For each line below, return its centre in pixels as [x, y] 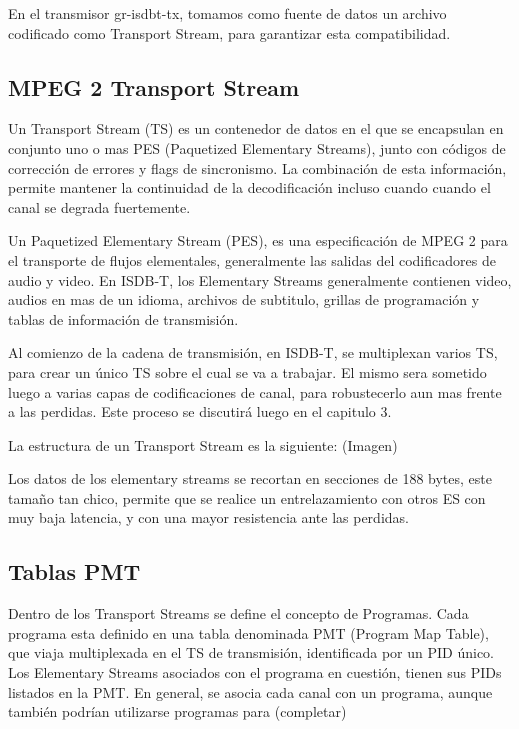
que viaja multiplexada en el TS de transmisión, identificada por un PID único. [251, 652]
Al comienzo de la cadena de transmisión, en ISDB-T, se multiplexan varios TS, [253, 352]
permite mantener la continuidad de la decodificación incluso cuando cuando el [249, 187]
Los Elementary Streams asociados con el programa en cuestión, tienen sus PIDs [255, 672]
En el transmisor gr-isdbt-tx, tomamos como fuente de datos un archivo [227, 13]
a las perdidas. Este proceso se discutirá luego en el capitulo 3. [200, 411]
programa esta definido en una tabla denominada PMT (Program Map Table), [248, 632]
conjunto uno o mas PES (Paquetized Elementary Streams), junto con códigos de [257, 147]
